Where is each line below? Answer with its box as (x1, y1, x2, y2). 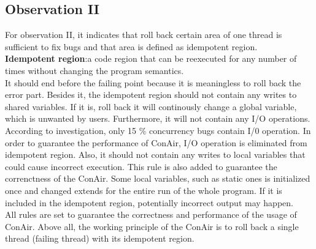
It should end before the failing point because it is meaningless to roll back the (5, 76, 301, 89)
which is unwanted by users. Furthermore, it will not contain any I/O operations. (5, 112, 310, 125)
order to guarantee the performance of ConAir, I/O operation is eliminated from (5, 136, 307, 149)
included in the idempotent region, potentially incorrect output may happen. (5, 196, 293, 209)
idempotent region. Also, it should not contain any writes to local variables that (5, 148, 306, 161)
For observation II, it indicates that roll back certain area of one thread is (5, 28, 282, 41)
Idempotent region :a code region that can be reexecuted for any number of (5, 52, 297, 65)
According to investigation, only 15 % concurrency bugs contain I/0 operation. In (5, 124, 311, 136)
